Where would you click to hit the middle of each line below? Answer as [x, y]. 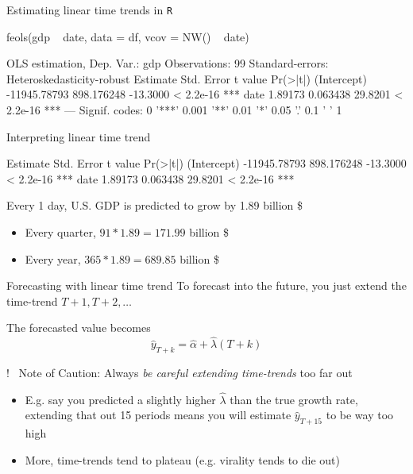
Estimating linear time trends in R [90, 10]
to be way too [360, 415]
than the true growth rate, [294, 399]
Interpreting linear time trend [79, 136]
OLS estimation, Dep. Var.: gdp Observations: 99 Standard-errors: [168, 63]
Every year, [53, 258]
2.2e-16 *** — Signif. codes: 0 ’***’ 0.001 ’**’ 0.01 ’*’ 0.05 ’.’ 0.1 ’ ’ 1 [174, 110]
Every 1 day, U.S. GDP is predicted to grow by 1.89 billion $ [155, 205]
